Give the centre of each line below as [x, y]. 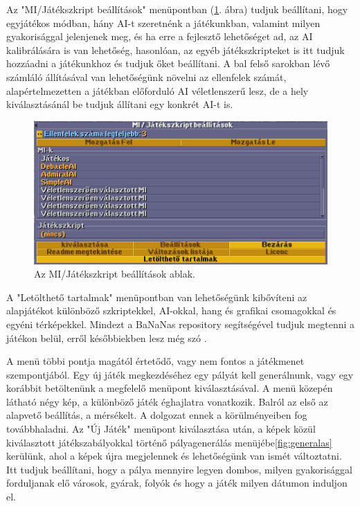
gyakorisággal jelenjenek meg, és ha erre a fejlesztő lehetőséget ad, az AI [160, 36]
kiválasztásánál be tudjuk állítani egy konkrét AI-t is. [120, 104]
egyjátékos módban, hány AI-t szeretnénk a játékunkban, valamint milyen [163, 22]
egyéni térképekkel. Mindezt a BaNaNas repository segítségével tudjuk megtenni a [181, 324]
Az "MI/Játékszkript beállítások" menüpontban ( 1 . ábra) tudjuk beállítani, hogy [177, 9]
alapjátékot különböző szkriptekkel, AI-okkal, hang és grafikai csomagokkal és [171, 310]
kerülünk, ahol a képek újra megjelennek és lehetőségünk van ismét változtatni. [174, 456]
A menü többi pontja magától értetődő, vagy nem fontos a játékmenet [155, 361]
